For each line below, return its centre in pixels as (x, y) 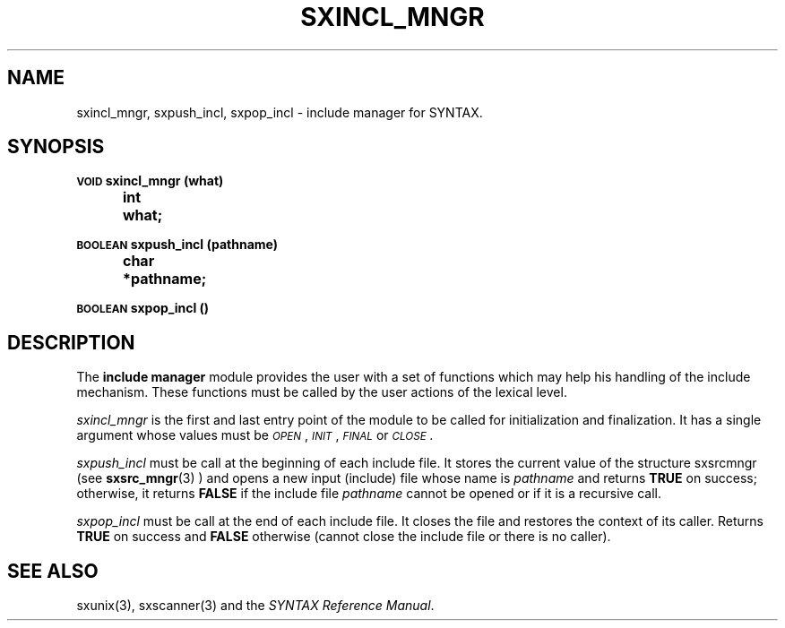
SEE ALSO (53, 571)
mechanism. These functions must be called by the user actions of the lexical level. (322, 392)
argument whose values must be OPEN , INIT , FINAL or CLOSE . (255, 435)
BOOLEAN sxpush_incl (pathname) (177, 245)
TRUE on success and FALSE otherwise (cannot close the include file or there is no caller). (344, 537)
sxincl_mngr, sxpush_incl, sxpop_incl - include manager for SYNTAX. (280, 112)
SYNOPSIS (56, 147)
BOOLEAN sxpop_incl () (143, 308)
